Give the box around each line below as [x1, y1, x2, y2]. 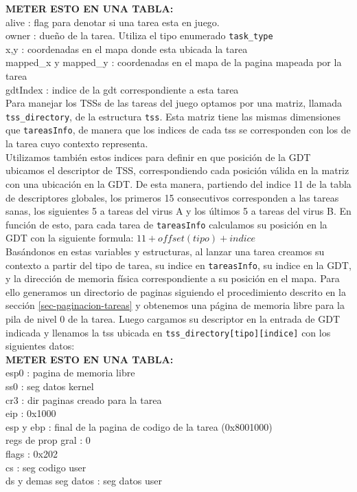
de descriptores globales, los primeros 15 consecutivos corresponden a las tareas [5, 190, 339, 204]
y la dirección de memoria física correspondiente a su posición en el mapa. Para [5, 271, 340, 286]
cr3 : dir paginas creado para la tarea [5, 392, 162, 407]
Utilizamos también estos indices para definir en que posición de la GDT [5, 149, 311, 164]
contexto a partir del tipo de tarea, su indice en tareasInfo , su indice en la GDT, [5, 257, 352, 272]
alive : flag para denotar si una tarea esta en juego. [5, 14, 220, 29]
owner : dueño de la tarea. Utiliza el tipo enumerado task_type [5, 28, 273, 43]
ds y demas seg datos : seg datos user [5, 473, 163, 488]
